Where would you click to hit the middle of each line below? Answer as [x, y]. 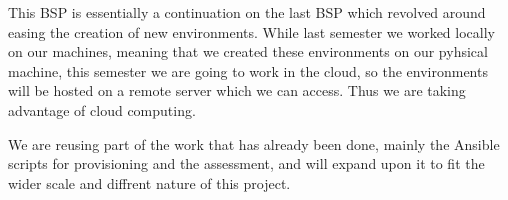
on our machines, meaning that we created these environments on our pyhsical [248, 51]
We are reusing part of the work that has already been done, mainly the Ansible [254, 143]
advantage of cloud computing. [102, 109]
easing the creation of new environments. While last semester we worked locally [251, 31]
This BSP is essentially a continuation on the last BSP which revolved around [247, 12]
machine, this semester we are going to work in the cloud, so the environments [248, 70]
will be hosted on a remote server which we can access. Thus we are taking [237, 90]
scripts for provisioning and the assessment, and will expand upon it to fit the [246, 163]
